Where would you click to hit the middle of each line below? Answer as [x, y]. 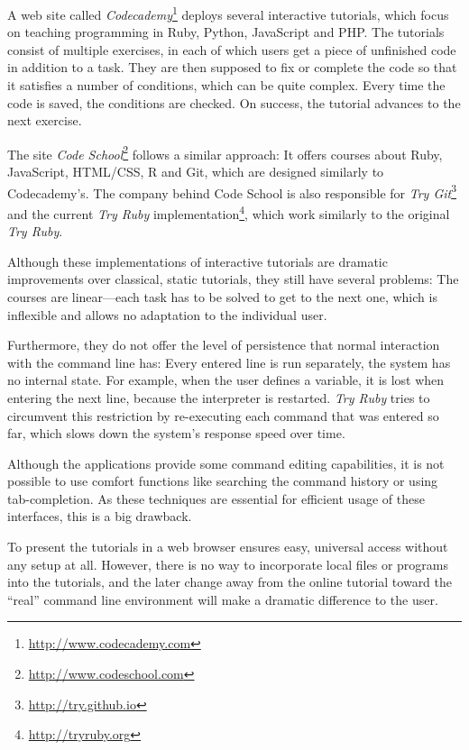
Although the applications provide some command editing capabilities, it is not [226, 463]
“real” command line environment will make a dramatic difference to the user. [223, 599]
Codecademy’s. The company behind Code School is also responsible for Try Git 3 [232, 191]
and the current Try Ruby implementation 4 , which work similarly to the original [229, 212]
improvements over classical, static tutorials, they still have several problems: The [233, 279]
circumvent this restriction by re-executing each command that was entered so [223, 415]
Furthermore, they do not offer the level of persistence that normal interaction [224, 345]
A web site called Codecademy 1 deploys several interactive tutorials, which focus [228, 13]
